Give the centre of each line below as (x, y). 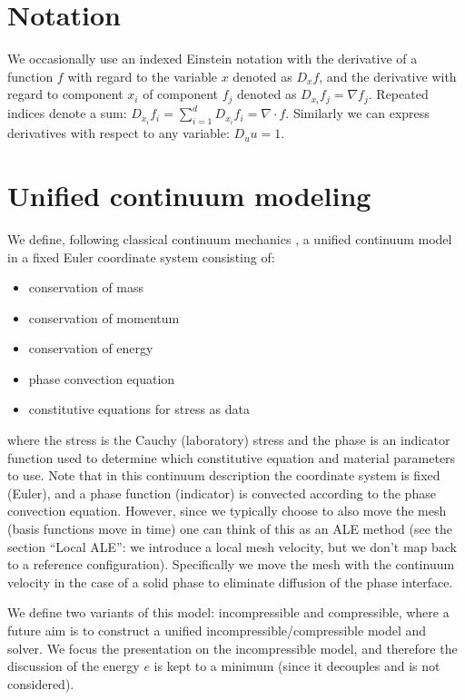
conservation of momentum (104, 317)
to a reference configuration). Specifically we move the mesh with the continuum (231, 564)
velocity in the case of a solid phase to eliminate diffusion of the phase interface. (230, 582)
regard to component (65, 94)
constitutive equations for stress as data (139, 409)
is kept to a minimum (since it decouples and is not (297, 666)
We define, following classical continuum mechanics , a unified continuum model (230, 238)
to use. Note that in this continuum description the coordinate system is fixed (224, 475)
